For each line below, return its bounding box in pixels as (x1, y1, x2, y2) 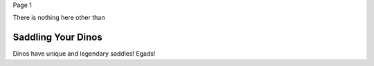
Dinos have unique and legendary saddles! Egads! (12, 49, 156, 58)
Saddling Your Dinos (12, 32, 103, 43)
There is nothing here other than (12, 14, 105, 22)
